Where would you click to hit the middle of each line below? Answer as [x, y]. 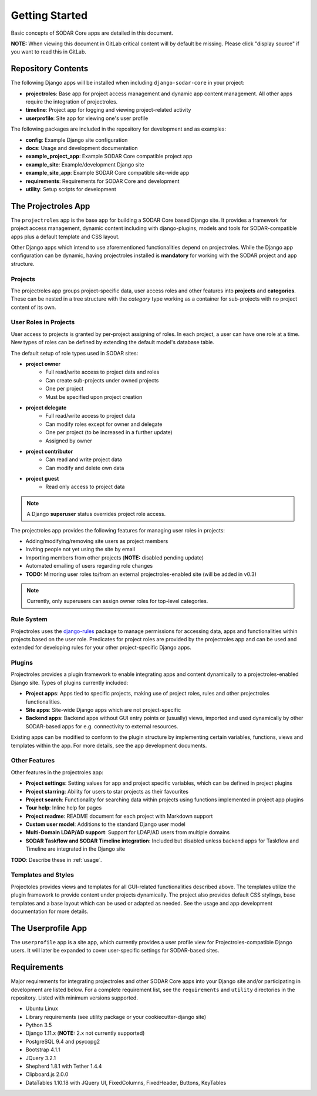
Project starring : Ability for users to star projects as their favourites [107, 791]
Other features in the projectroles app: [57, 772]
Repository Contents [50, 69]
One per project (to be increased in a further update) [109, 432]
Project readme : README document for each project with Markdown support [119, 816]
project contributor [49, 451]
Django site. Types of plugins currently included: [70, 682]
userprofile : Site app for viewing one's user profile [87, 118]
